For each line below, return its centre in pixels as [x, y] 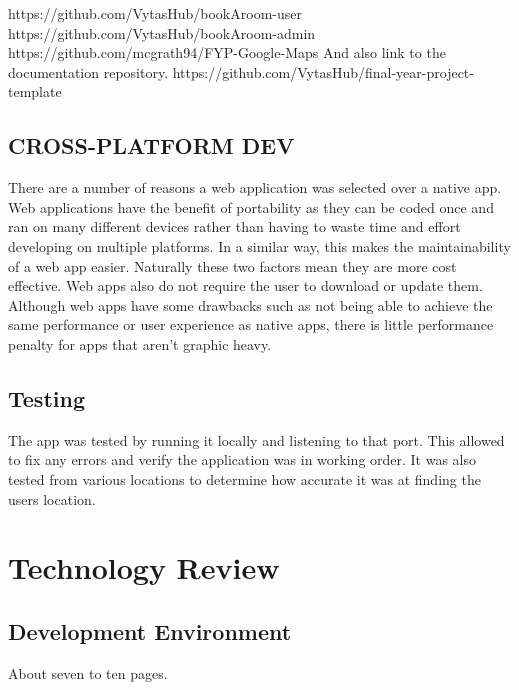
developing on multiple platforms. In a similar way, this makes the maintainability [259, 245]
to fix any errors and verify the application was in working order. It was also [242, 459]
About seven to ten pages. [88, 672]
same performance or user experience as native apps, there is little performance [251, 324]
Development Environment [150, 630]
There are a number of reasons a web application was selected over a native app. [255, 187]
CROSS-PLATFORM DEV [151, 145]
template [35, 91]
